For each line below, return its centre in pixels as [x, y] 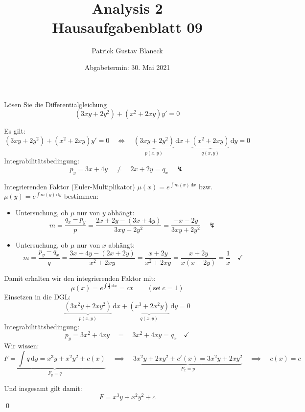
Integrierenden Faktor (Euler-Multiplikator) [70, 186]
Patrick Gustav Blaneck [127, 51]
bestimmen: [81, 196]
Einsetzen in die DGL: [37, 296]
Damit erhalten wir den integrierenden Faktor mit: [80, 278]
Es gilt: [15, 131]
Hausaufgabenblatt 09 [127, 27]
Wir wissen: [22, 346]
